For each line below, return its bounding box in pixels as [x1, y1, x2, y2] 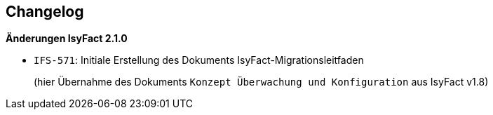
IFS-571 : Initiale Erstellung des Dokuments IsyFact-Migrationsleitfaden [34, 54, 364, 67]
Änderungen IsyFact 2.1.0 [6, 32, 128, 45]
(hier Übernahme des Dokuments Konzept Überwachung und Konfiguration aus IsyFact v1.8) [34, 76, 489, 88]
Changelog [6, 3, 84, 20]
